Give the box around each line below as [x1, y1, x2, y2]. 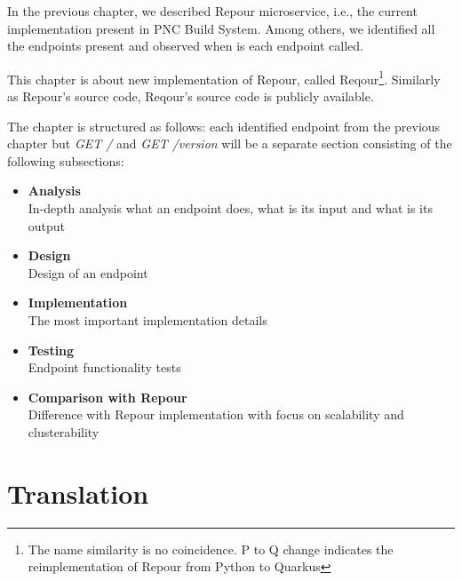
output [28, 216, 66, 235]
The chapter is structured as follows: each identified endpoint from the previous [7, 116, 441, 135]
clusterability [28, 422, 100, 441]
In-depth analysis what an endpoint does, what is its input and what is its [28, 199, 433, 217]
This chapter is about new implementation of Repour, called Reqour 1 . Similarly [7, 67, 441, 88]
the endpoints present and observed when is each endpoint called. [7, 36, 363, 55]
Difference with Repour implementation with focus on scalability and [28, 405, 404, 424]
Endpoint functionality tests [28, 358, 181, 377]
